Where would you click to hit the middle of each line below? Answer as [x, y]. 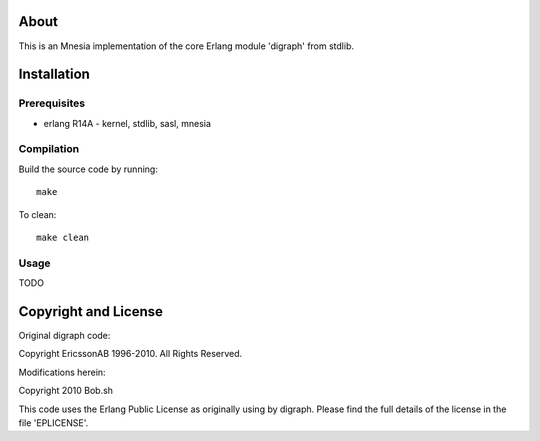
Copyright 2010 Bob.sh [66, 391]
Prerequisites [51, 103]
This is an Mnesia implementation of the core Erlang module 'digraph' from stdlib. [186, 46]
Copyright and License [91, 311]
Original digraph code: [64, 336]
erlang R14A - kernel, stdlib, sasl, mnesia [127, 123]
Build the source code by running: [88, 169]
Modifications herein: [62, 372]
